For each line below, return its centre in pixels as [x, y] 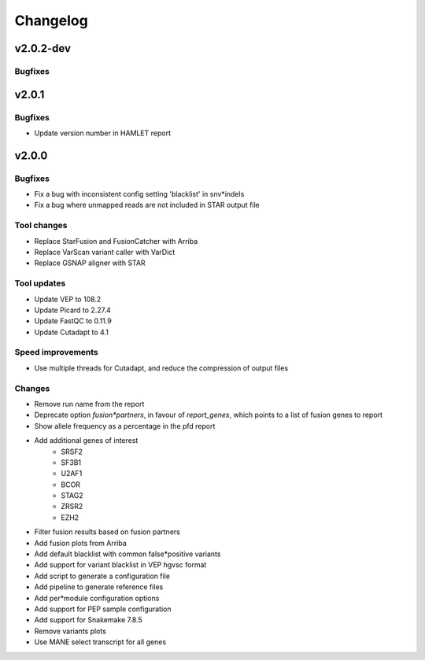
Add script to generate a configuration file [102, 576]
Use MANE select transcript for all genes [100, 642]
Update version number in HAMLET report [102, 133]
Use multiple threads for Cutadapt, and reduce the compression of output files [161, 368]
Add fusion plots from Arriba [81, 543]
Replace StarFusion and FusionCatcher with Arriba [116, 241]
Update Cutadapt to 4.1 [72, 332]
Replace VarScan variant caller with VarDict [105, 252]
